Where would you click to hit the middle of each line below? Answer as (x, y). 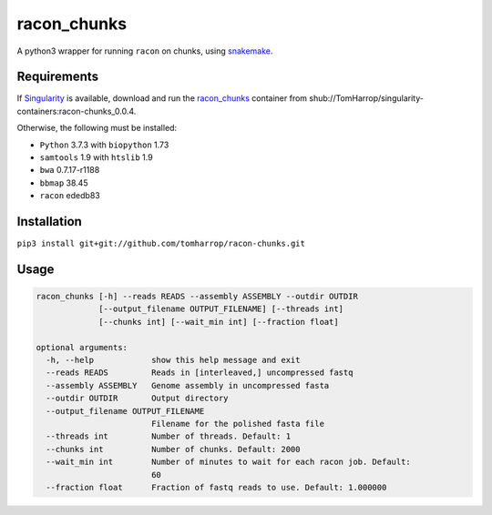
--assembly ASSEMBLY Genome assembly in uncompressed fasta (188, 385)
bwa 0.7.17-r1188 (70, 170)
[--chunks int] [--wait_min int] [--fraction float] (219, 322)
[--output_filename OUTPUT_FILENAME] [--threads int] (221, 309)
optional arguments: (82, 347)
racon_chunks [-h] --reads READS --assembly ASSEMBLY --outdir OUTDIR (197, 297)
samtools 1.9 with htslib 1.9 (97, 157)
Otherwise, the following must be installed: (97, 128)
